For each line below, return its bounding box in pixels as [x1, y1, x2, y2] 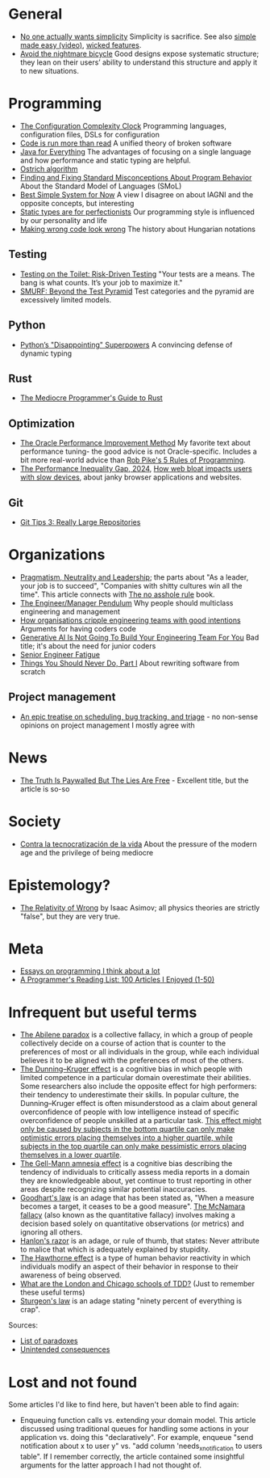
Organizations [8, 546, 106, 564]
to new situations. [19, 65, 79, 75]
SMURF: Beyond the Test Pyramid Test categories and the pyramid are [19, 286, 255, 296]
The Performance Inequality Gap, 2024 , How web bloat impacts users [19, 464, 252, 474]
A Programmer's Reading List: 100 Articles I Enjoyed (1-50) [19, 975, 215, 985]
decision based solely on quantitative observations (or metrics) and [19, 1218, 244, 1229]
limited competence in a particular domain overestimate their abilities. [19, 1073, 251, 1083]
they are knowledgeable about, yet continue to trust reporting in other [19, 1176, 252, 1185]
